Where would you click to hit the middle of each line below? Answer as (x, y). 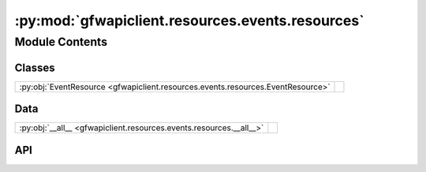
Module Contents (61, 42)
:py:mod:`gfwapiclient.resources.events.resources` (189, 21)
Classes (35, 67)
